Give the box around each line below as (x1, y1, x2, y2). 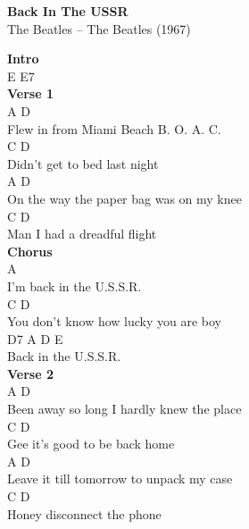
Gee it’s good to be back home (7, 434, 175, 453)
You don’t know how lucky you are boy (7, 312, 222, 331)
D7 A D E (7, 329, 63, 348)
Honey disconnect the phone (7, 504, 162, 523)
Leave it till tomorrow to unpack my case (7, 469, 233, 488)
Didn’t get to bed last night (7, 154, 159, 172)
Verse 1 (7, 84, 54, 103)
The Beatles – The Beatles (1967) (7, 19, 191, 38)
